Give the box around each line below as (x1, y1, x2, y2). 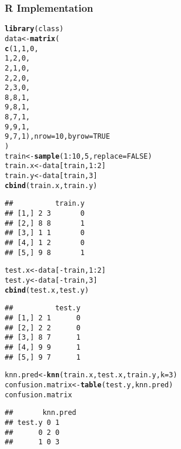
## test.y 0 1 (5, 418, 60, 427)
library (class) (5, 25, 64, 33)
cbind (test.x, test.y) (5, 286, 89, 294)
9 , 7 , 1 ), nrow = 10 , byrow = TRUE (5, 132, 110, 141)
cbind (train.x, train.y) (5, 181, 98, 190)
